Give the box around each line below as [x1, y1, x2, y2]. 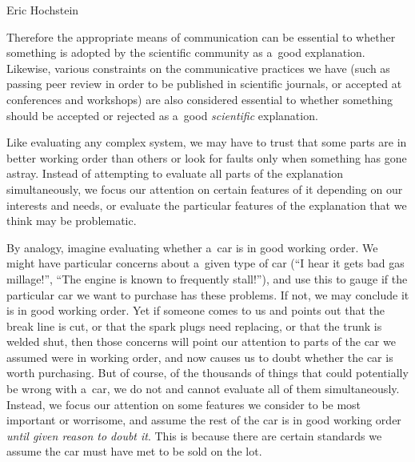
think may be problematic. [6, 212, 137, 229]
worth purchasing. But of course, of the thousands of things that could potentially [6, 364, 409, 381]
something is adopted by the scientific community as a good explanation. [6, 44, 365, 61]
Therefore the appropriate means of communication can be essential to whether [6, 28, 396, 45]
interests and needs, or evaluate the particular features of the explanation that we [6, 196, 407, 213]
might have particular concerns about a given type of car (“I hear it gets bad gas [6, 255, 405, 271]
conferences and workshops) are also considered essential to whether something [6, 90, 393, 107]
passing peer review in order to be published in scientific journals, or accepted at [6, 75, 402, 92]
